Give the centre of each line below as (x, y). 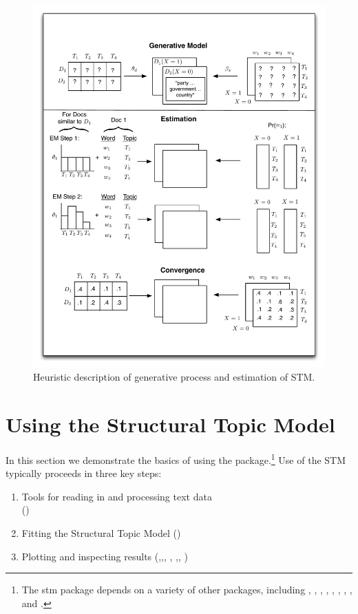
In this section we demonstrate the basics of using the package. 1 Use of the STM (176, 458)
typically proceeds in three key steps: (84, 473)
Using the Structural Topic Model (170, 424)
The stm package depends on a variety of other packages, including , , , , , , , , (187, 590)
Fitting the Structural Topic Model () (101, 532)
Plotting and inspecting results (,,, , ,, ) (105, 556)
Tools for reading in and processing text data (117, 496)
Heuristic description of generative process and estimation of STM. (174, 377)
